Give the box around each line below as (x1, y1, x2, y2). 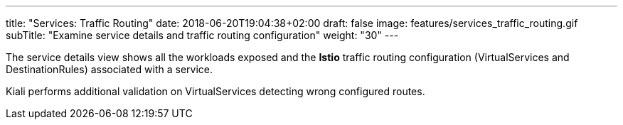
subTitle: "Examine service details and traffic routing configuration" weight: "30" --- (6, 29, 399, 41)
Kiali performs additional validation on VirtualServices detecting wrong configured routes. (6, 85, 425, 97)
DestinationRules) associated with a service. (6, 63, 213, 75)
